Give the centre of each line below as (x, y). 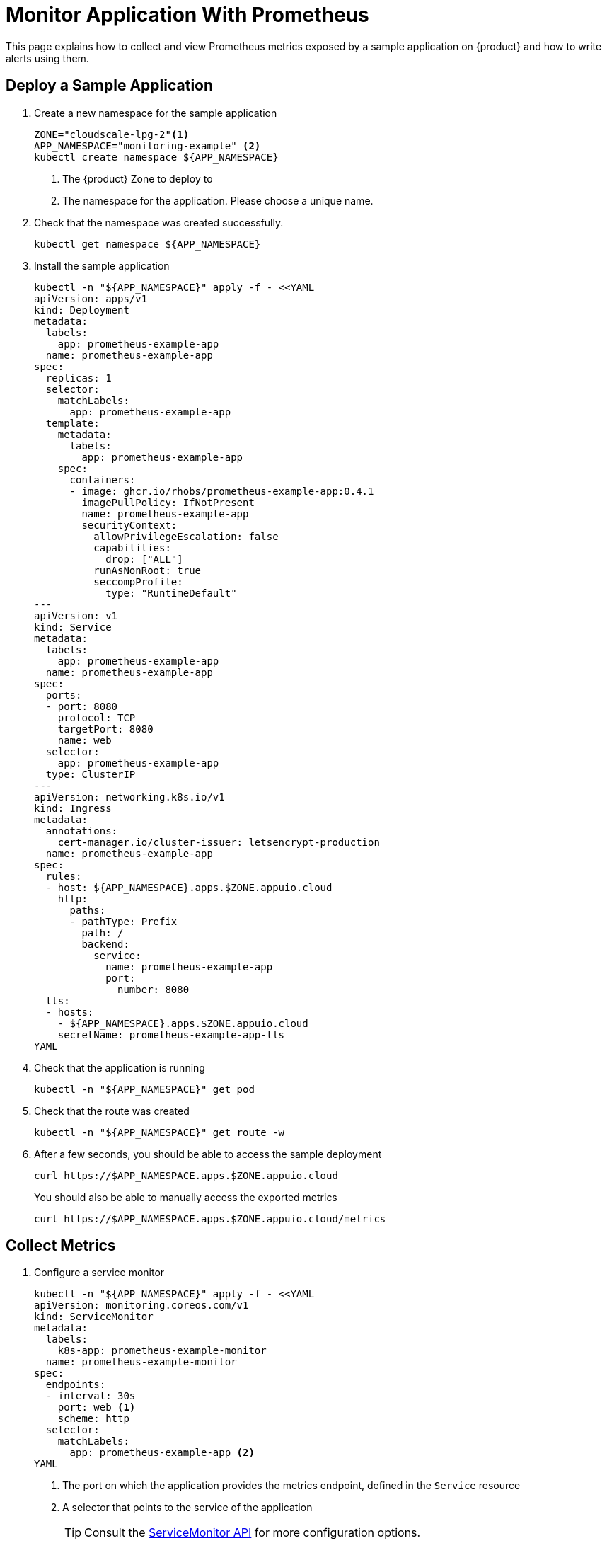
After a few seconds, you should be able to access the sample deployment (208, 1154)
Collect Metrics (61, 1246)
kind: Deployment (82, 310)
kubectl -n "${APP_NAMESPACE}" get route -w (160, 1132)
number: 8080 (154, 989)
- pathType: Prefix (123, 921)
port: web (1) (97, 1407)
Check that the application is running (120, 1067)
